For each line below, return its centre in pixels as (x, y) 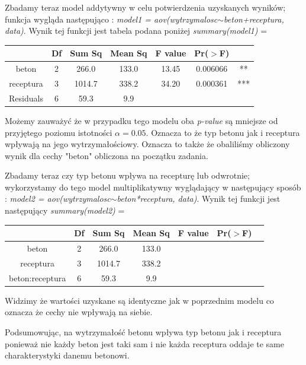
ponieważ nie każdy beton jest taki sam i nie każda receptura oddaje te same (144, 343)
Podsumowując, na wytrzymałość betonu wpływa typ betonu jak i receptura (143, 331)
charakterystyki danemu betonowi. (67, 355)
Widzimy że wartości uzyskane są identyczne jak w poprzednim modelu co (139, 300)
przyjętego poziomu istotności (59, 132)
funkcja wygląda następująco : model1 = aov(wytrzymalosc (111, 19)
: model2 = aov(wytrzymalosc (58, 199)
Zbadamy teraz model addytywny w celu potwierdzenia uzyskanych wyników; (145, 7)
